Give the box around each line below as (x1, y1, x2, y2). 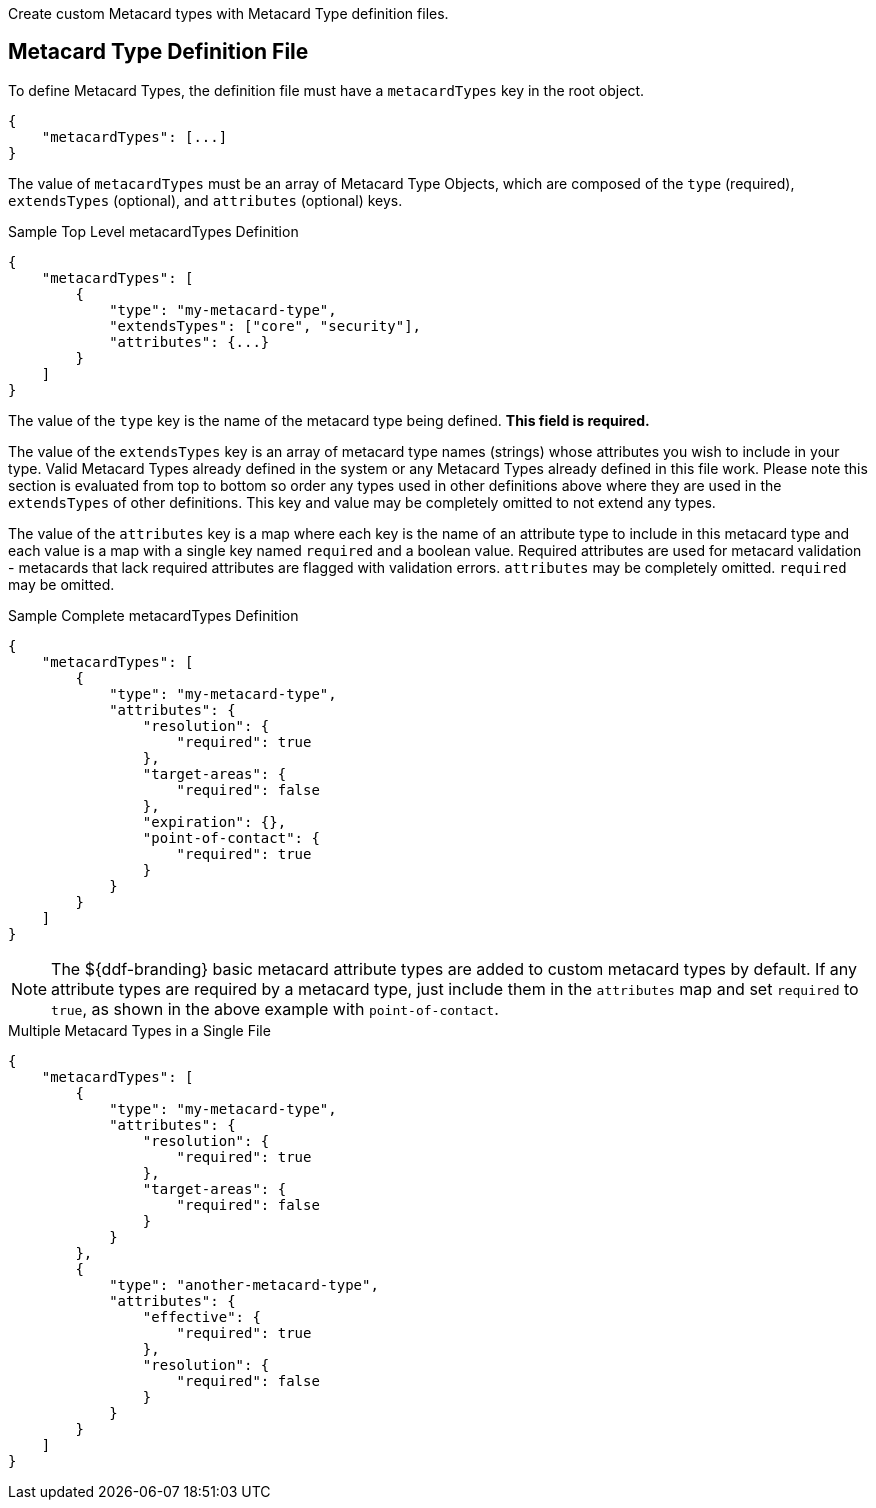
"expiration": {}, (142, 813, 287, 830)
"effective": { (142, 1308, 261, 1325)
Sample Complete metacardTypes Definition (8, 606, 299, 624)
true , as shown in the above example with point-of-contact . (51, 998, 499, 1019)
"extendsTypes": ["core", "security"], (109, 317, 422, 334)
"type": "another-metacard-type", (109, 1276, 379, 1293)
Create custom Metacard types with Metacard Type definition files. (8, 5, 449, 22)
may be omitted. (8, 575, 115, 593)
